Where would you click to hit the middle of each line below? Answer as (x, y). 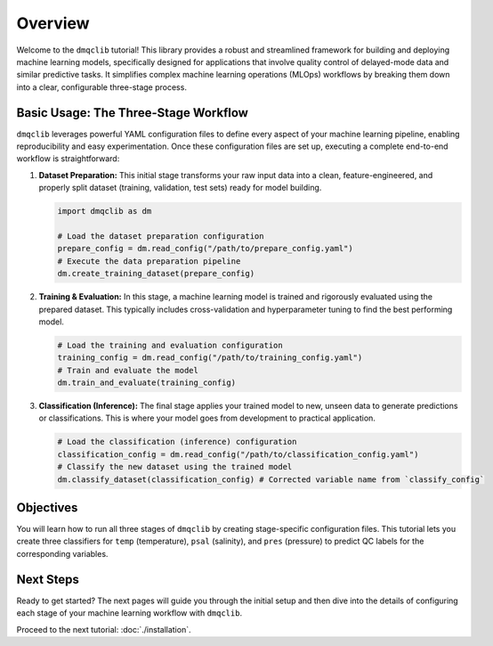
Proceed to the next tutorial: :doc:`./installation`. (104, 629)
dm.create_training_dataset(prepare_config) (156, 274)
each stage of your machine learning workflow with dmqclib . (129, 613)
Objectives (47, 507)
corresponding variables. (62, 553)
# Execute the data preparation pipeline (149, 261)
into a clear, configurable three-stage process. (101, 87)
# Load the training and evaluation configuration (170, 345)
